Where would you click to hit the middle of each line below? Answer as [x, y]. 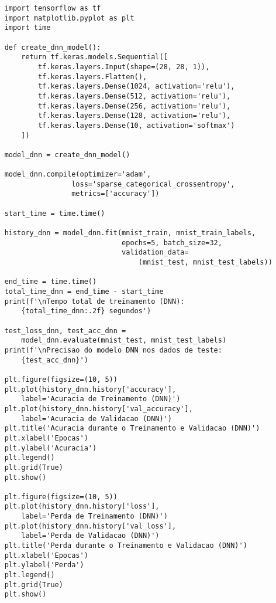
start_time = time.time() [55, 213]
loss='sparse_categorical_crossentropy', [153, 184]
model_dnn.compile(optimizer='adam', [78, 175]
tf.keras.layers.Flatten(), [92, 77]
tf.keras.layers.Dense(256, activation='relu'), [134, 106]
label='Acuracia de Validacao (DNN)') [96, 419]
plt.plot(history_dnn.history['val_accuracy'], [99, 409]
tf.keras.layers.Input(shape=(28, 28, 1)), [124, 67]
